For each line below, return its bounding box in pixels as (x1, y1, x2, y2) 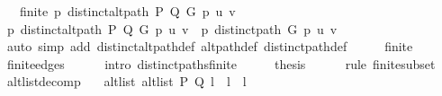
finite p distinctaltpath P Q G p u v (19, 2, 236, 20)
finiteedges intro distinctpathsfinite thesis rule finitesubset (6, 54, 436, 73)
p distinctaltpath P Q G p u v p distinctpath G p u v (6, 19, 338, 38)
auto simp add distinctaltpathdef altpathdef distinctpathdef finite (6, 37, 413, 56)
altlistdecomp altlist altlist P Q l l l (6, 72, 247, 91)
